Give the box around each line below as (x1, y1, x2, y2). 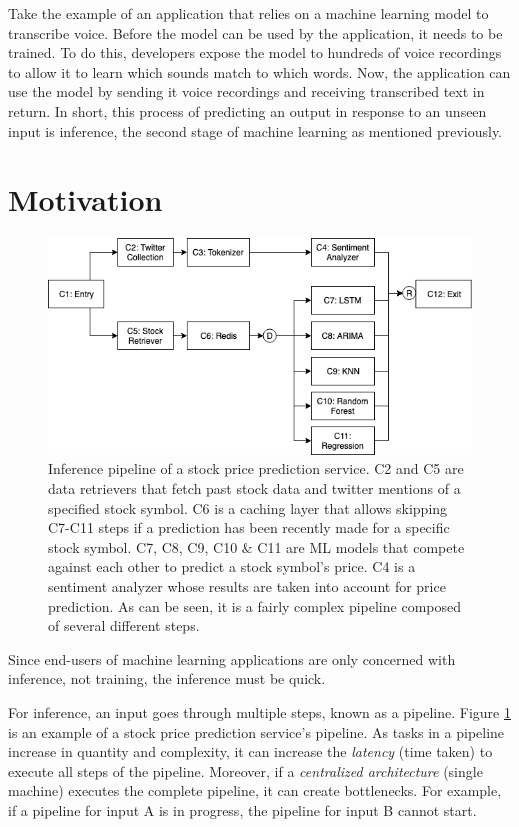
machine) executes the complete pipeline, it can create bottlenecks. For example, (8, 780, 502, 801)
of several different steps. (48, 615, 200, 636)
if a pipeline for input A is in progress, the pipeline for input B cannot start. (8, 799, 477, 820)
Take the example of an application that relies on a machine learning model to (8, 3, 489, 23)
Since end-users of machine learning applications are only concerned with (8, 648, 456, 669)
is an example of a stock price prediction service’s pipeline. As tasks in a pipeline (8, 721, 505, 742)
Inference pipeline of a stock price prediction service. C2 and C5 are (48, 458, 464, 479)
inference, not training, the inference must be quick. (8, 668, 326, 689)
